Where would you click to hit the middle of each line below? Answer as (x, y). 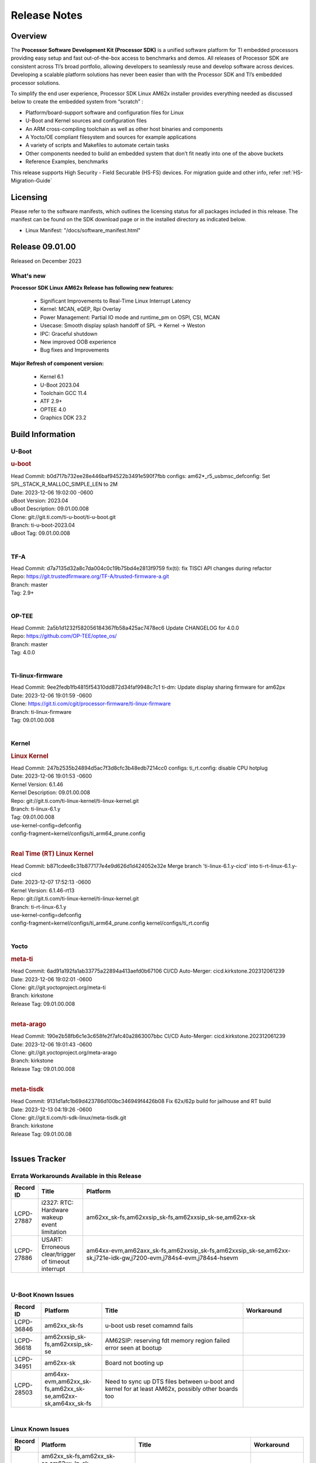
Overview (29, 36)
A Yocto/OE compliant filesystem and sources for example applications (111, 137)
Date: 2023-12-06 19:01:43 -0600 (51, 1044)
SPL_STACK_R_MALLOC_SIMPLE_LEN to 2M (64, 484)
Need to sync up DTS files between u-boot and (170, 1381)
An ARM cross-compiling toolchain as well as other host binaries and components (124, 129)
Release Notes (47, 15)
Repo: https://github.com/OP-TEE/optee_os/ (64, 636)
